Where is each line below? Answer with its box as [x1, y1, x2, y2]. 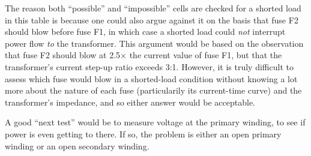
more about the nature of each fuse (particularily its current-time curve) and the [5, 84, 302, 97]
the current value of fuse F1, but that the [129, 49, 282, 61]
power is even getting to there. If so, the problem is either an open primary [5, 127, 282, 140]
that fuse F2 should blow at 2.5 [5, 49, 121, 61]
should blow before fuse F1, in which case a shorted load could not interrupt [5, 25, 286, 38]
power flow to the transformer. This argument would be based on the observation [5, 37, 304, 49]
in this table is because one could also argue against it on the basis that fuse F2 [5, 13, 298, 26]
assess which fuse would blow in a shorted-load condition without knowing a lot [5, 72, 298, 85]
